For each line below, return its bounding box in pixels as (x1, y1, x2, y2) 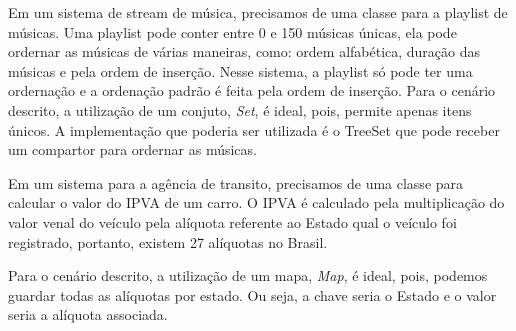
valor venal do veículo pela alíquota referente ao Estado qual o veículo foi (8, 211, 457, 232)
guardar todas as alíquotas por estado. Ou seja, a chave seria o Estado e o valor (8, 284, 497, 305)
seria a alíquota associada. (8, 304, 168, 325)
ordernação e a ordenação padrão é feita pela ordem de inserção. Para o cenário (8, 80, 496, 101)
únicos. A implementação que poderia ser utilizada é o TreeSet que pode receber (8, 119, 500, 140)
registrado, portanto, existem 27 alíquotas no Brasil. (8, 231, 328, 252)
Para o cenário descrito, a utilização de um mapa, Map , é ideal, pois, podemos (8, 265, 488, 286)
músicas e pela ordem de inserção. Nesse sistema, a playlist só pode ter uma (8, 60, 473, 81)
